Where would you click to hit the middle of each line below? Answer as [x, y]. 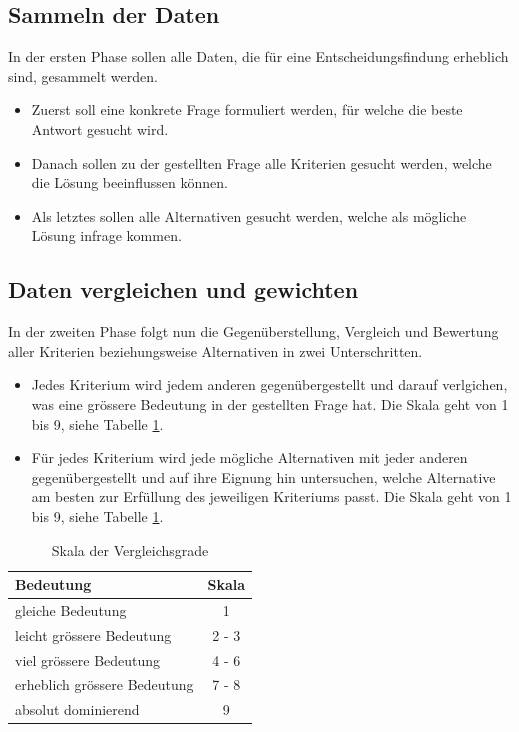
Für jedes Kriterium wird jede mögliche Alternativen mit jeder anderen [249, 457]
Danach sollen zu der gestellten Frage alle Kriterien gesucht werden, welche [261, 162]
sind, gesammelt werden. [83, 75]
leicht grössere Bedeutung [93, 634]
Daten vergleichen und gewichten [183, 289]
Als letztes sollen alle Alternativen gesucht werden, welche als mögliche [249, 215]
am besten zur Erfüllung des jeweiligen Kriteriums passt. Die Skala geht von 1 [271, 496]
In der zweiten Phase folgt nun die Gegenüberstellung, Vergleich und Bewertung [253, 331]
